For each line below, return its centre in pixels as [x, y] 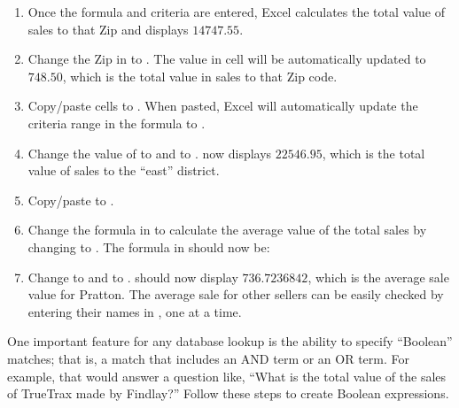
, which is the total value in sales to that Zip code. [200, 76]
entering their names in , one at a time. [135, 311]
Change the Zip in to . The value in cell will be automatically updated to [227, 59]
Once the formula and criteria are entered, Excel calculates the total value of [237, 12]
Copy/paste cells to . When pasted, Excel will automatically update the [223, 106]
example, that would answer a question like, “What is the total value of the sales [227, 376]
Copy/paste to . [71, 200]
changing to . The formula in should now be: [149, 246]
